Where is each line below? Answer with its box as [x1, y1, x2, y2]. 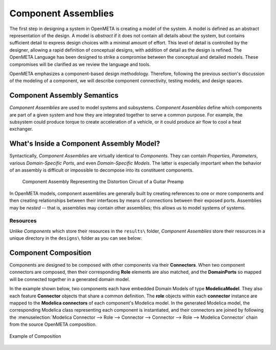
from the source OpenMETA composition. [9, 321, 97, 328]
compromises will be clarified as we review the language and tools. [9, 61, 151, 67]
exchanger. [9, 126, 33, 132]
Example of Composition [9, 333, 61, 339]
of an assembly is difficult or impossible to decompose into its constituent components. [9, 167, 194, 173]
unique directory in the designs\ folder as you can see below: [9, 235, 142, 241]
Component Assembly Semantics [9, 91, 119, 100]
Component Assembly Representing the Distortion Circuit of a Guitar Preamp [22, 179, 184, 185]
